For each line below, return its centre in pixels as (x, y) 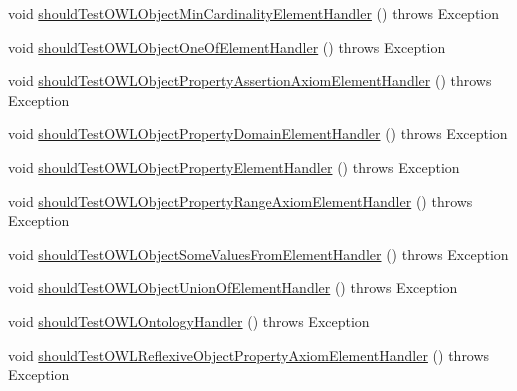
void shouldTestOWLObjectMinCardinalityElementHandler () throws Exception (254, 13)
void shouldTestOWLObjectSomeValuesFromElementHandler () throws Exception (258, 253)
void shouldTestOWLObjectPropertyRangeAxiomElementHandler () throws (240, 200)
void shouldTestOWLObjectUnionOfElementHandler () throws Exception (233, 287)
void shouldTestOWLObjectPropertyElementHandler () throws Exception (234, 166)
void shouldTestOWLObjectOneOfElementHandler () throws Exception (227, 46)
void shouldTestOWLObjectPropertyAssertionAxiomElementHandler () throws (250, 80)
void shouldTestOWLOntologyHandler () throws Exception (189, 320)
